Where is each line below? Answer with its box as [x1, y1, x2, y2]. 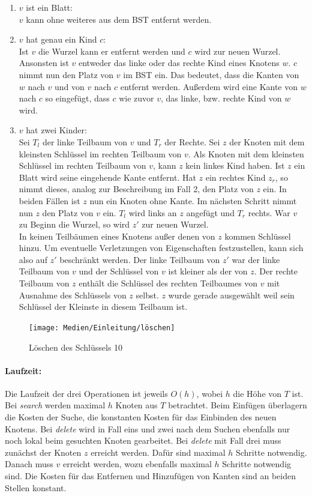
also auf [19, 253, 47, 265]
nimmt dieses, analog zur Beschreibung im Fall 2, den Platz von [19, 183, 254, 195]
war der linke [232, 253, 280, 265]
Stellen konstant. [5, 481, 67, 494]
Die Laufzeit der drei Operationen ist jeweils [5, 387, 168, 399]
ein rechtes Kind [205, 171, 266, 183]
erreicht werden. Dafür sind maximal [91, 446, 226, 458]
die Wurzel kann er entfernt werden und [38, 44, 185, 57]
